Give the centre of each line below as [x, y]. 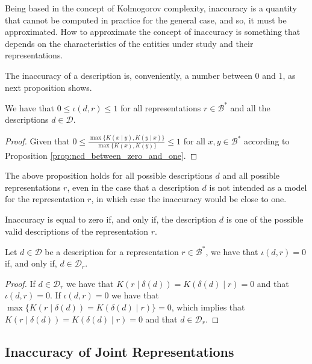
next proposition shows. [48, 87]
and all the [250, 107]
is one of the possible [265, 219]
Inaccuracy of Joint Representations [120, 351]
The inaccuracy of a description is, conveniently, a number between [129, 75]
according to [267, 141]
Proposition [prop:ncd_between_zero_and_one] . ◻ [101, 155]
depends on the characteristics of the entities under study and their [129, 43]
